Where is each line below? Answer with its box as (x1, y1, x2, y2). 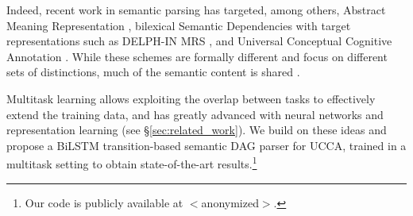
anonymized (201, 194, 259, 210)
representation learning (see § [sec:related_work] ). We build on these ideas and (6, 121, 387, 138)
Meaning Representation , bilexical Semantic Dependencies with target (6, 17, 351, 33)
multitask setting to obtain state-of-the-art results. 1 (6, 153, 257, 172)
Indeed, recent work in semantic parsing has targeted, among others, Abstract (6, 2, 386, 17)
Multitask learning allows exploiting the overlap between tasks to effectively (6, 90, 376, 106)
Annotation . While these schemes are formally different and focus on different (6, 48, 388, 64)
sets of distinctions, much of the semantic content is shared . (6, 64, 300, 80)
